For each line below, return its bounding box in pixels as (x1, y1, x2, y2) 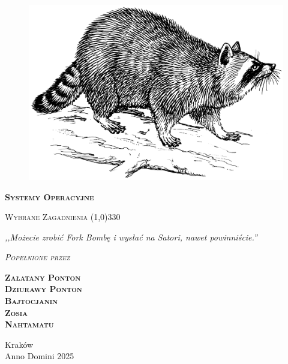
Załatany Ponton (5, 270, 81, 283)
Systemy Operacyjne (5, 190, 94, 203)
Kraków (5, 338, 34, 350)
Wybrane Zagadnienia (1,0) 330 (5, 210, 121, 223)
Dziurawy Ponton (5, 282, 82, 295)
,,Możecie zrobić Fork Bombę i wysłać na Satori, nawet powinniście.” (5, 230, 257, 243)
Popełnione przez (5, 251, 70, 263)
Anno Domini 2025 (5, 350, 74, 362)
